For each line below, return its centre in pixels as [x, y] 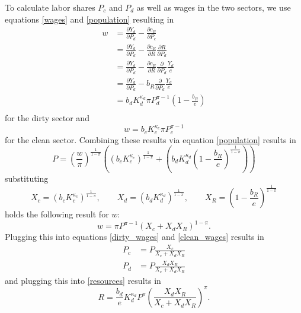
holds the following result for [57, 214]
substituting [27, 178]
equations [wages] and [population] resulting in [89, 19]
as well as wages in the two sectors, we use [214, 7]
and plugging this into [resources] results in [83, 280]
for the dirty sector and [47, 118]
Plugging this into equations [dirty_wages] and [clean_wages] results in [135, 237]
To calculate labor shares [50, 7]
